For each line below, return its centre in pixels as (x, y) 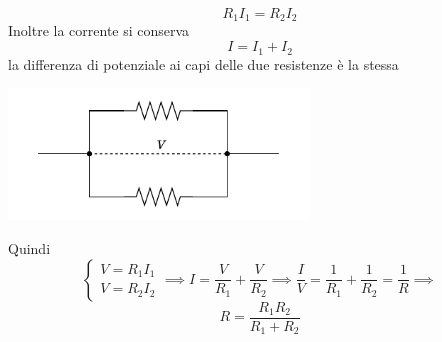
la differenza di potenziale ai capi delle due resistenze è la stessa (203, 63)
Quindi (29, 248)
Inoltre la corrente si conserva (99, 30)
